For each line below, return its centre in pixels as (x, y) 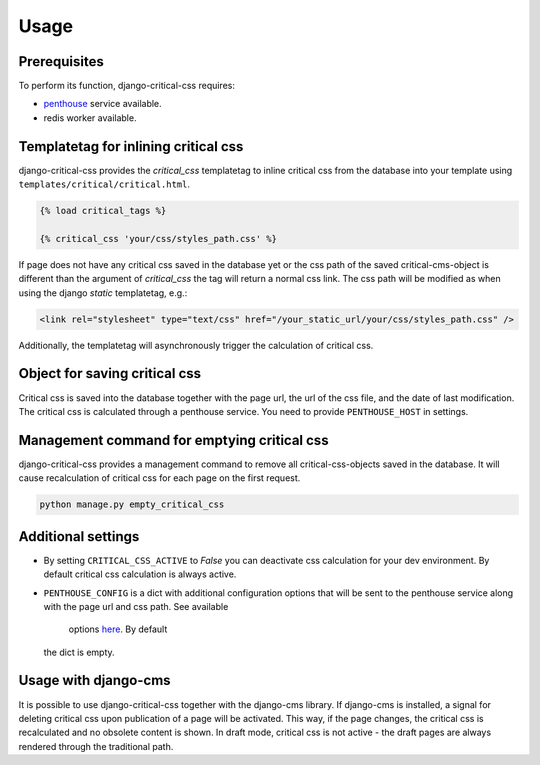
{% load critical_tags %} (103, 211)
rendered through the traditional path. (96, 746)
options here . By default (118, 629)
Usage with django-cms (94, 680)
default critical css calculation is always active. (140, 574)
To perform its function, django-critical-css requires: (126, 86)
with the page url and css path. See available (136, 606)
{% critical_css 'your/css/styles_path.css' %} (158, 238)
